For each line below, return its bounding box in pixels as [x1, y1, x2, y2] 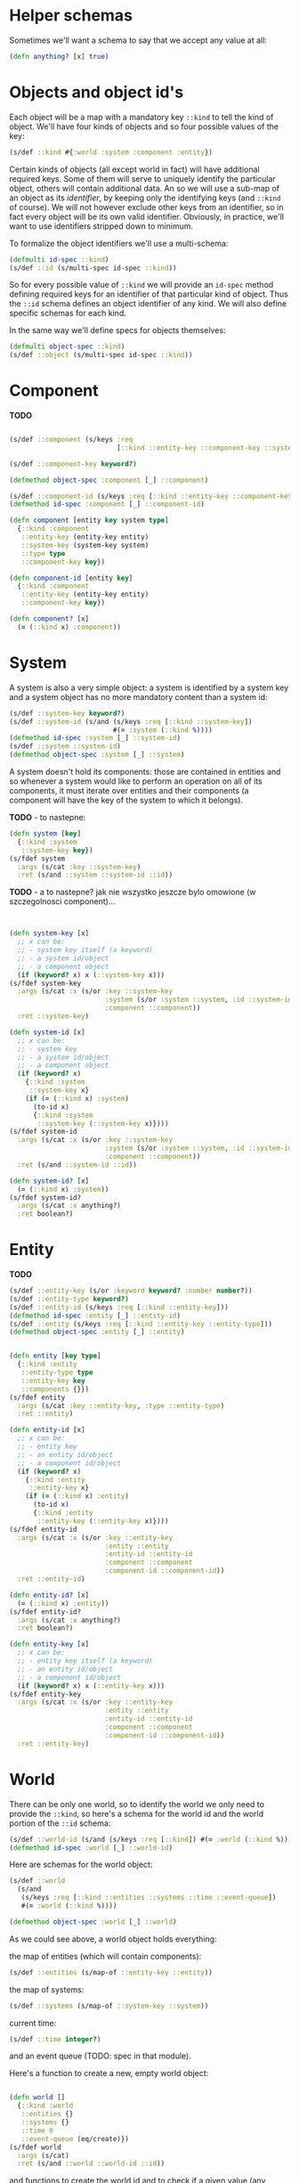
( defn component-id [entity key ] [9, 574, 133, 582]
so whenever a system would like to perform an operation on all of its [9, 776, 263, 786]
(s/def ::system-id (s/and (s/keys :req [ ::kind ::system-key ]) [9, 717, 253, 726]
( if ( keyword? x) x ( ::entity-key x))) [17, 1681, 166, 1690]
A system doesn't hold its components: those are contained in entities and [9, 767, 281, 777]
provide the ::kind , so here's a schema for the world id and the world [9, 1808, 264, 1819]
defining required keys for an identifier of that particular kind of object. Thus [9, 289, 289, 299]
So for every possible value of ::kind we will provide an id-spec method [9, 280, 274, 290]
